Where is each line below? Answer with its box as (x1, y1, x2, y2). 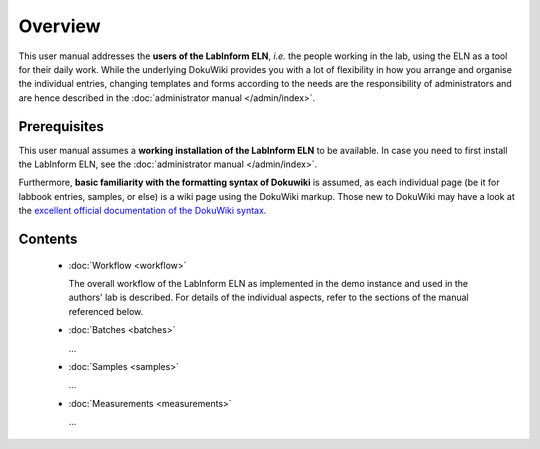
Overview (18, 15, 101, 37)
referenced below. (68, 305, 144, 317)
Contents (18, 231, 78, 247)
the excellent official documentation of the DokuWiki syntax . (18, 205, 267, 217)
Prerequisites (18, 118, 104, 135)
